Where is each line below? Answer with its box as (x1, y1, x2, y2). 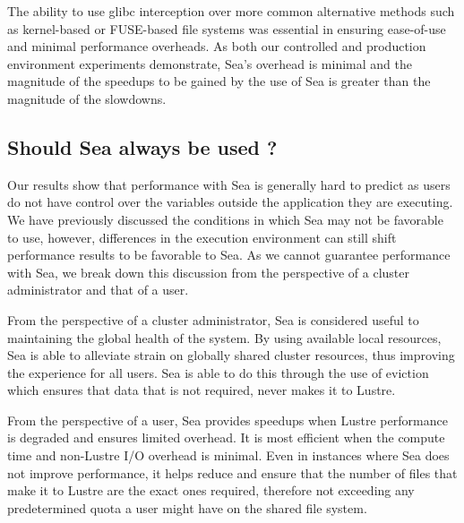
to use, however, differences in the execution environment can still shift (7, 227, 397, 246)
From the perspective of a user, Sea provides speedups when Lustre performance (7, 410, 448, 429)
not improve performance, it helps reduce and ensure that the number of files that (7, 463, 458, 482)
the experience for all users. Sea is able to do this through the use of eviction (7, 363, 429, 382)
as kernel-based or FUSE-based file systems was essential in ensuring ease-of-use (7, 19, 446, 38)
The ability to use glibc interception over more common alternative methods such (7, 2, 455, 20)
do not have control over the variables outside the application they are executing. (7, 193, 453, 211)
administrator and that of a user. (7, 280, 189, 299)
